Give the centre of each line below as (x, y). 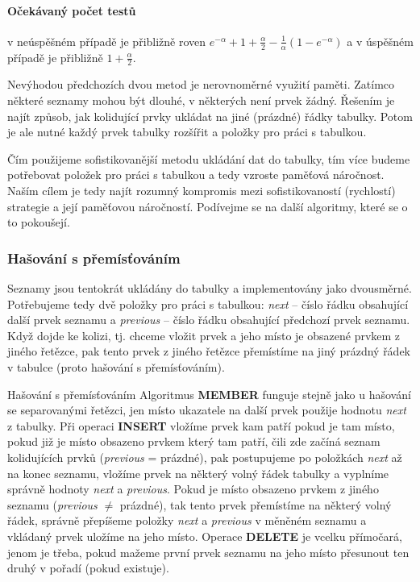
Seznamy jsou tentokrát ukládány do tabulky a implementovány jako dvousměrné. (210, 288)
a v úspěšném (380, 41)
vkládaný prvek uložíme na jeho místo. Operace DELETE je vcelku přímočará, (205, 536)
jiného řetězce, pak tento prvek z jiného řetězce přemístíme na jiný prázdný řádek (209, 351)
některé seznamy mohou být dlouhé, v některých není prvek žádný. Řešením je (201, 100)
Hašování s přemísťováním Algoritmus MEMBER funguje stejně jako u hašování (209, 394)
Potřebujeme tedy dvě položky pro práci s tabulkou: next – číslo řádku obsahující (208, 303)
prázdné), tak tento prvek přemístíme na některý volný (256, 504)
